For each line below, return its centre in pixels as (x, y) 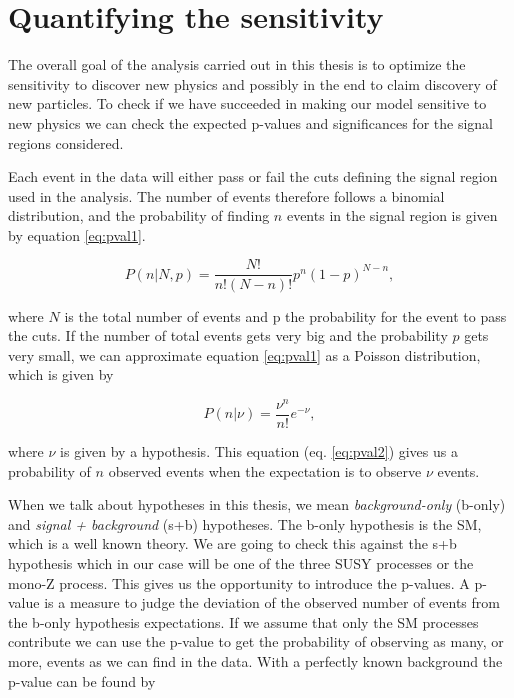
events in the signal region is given (392, 215)
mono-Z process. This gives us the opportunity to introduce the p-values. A (239, 582)
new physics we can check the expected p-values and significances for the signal (250, 122)
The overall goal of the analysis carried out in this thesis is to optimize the (237, 64)
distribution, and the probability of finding (139, 215)
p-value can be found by (82, 680)
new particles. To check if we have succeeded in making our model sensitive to (247, 103)
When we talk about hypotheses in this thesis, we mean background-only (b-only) (257, 504)
